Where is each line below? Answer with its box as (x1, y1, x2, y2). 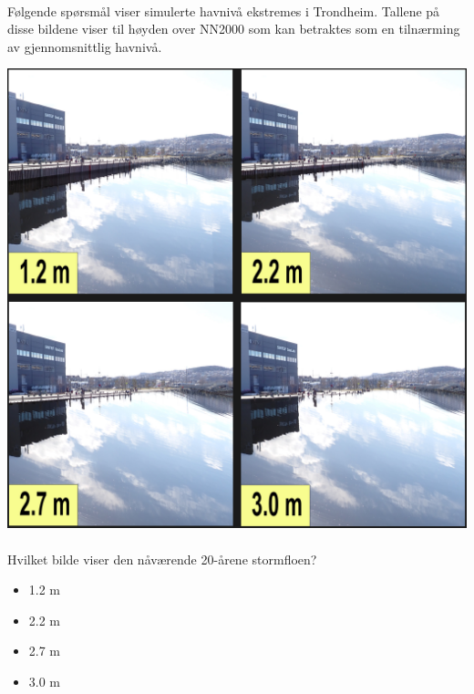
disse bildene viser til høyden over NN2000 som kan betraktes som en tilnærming (7, 19, 460, 38)
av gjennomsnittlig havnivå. (7, 36, 162, 56)
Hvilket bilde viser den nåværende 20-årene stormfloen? (7, 549, 317, 568)
